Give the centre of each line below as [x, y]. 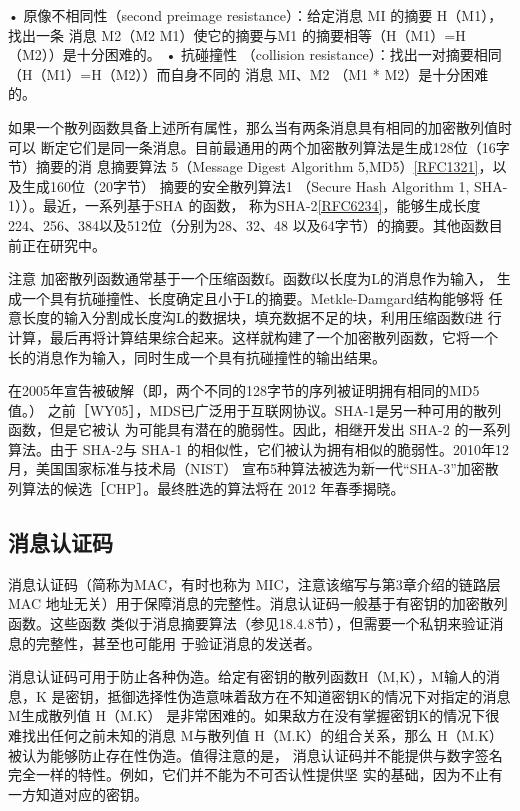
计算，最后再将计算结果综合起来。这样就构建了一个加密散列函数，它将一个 [253, 336]
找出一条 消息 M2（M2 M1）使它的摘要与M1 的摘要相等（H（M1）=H [237, 34]
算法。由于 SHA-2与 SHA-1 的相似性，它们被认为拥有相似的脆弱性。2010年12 [258, 448]
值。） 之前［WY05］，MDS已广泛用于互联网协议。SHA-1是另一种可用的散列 [255, 409]
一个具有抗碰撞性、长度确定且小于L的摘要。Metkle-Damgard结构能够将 [253, 297]
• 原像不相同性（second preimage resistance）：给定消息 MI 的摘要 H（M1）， [255, 15]
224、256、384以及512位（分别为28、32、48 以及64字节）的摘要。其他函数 [248, 224]
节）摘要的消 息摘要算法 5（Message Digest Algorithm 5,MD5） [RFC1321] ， [250, 166]
